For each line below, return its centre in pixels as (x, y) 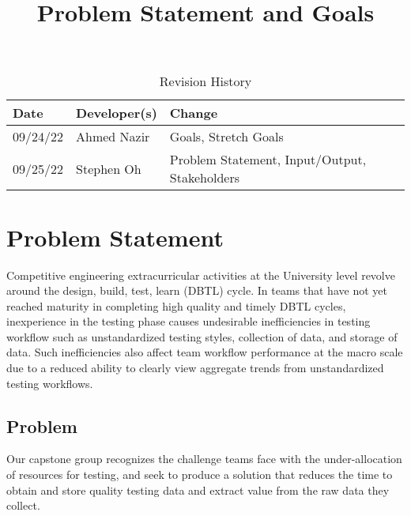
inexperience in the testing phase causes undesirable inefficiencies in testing (189, 321)
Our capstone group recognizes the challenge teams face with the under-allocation (204, 459)
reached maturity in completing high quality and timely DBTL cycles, (176, 305)
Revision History (205, 81)
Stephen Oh (109, 168)
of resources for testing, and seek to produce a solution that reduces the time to (200, 475)
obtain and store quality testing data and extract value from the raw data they (198, 490)
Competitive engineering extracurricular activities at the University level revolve (201, 275)
